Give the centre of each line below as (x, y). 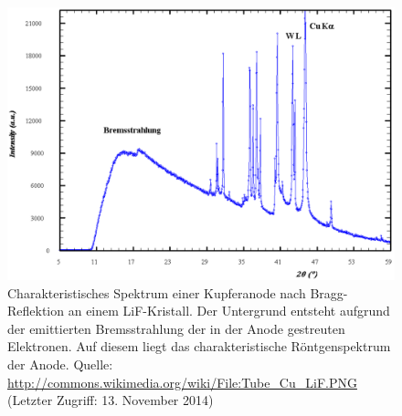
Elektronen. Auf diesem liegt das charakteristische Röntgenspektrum (199, 346)
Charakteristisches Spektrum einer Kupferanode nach (157, 292)
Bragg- (329, 292)
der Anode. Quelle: (60, 364)
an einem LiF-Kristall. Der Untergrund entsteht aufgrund (229, 311)
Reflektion (36, 311)
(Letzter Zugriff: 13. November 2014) (111, 400)
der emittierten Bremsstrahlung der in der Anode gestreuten (176, 328)
